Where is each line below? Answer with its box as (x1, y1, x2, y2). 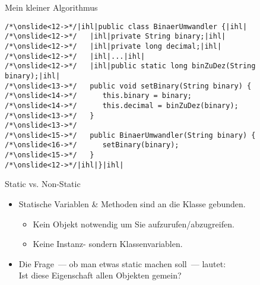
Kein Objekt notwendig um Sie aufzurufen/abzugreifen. (33, 217, 234, 230)
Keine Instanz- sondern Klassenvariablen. (33, 237, 183, 250)
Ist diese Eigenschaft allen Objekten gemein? (18, 269, 182, 281)
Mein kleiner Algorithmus (5, 1, 98, 13)
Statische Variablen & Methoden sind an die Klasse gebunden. (18, 198, 246, 210)
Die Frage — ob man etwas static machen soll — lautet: (18, 257, 226, 270)
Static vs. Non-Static (5, 178, 81, 190)
